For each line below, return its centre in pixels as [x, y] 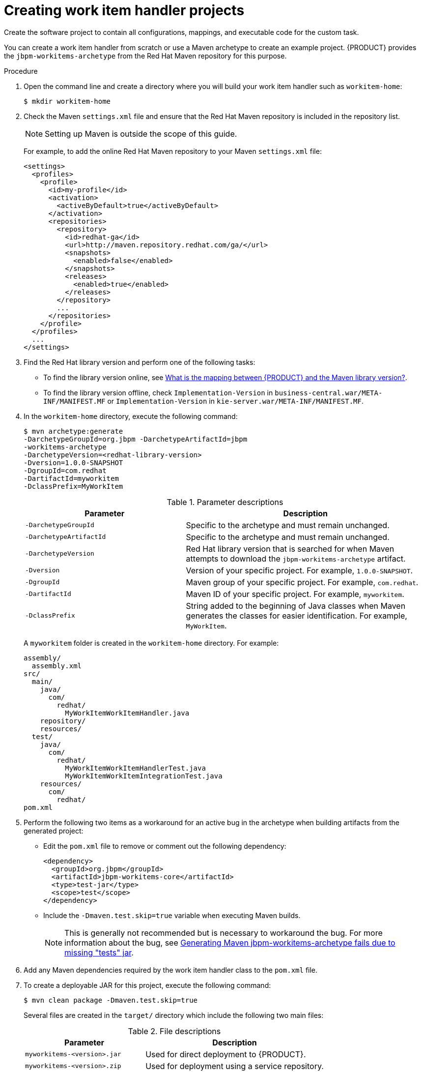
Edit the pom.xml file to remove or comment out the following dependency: [165, 846]
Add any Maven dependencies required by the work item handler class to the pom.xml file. [171, 970]
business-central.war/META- [329, 393]
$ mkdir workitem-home [67, 101]
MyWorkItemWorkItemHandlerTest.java [135, 768]
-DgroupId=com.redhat [65, 470]
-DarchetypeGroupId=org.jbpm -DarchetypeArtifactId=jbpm [136, 439]
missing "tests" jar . [99, 952]
